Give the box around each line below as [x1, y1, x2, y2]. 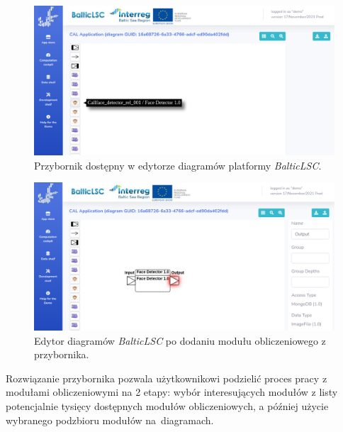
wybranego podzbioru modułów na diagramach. [6, 412, 214, 427]
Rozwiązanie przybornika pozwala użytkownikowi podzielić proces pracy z [6, 370, 327, 385]
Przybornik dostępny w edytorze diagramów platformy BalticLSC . [34, 157, 322, 172]
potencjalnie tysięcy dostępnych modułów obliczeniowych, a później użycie [6, 399, 329, 414]
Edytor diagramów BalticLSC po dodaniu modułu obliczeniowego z [34, 333, 326, 348]
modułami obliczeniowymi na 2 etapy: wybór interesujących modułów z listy [6, 384, 338, 399]
